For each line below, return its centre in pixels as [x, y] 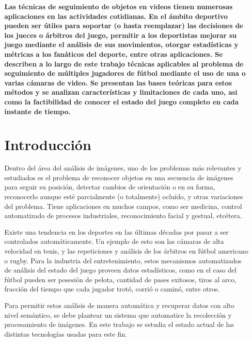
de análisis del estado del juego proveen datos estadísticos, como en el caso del [120, 270]
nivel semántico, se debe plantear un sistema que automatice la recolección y [118, 315]
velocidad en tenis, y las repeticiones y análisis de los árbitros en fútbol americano [126, 251]
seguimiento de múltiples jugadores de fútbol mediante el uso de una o [125, 73]
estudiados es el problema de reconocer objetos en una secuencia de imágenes [119, 177]
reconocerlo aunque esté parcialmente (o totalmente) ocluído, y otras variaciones [124, 197]
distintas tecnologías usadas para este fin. [66, 333]
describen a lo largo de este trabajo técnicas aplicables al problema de [124, 63]
